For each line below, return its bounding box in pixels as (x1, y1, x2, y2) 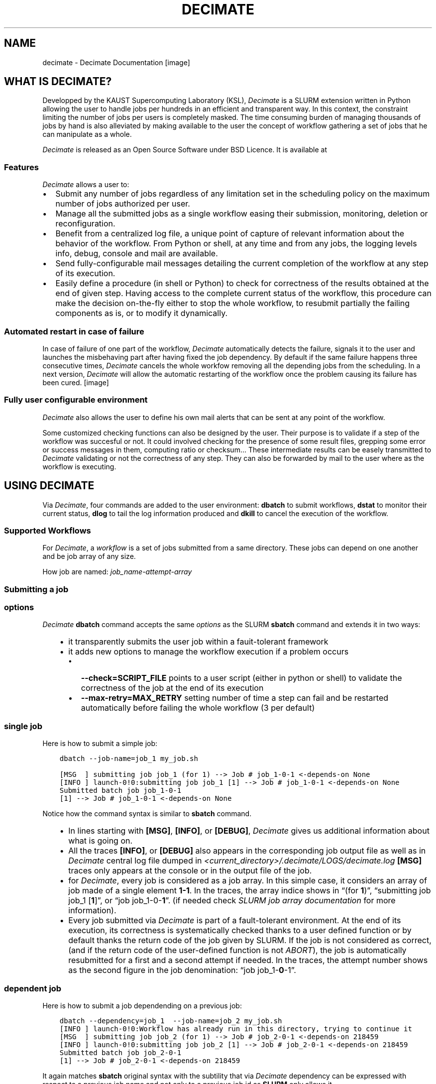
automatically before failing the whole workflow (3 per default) (81, 703, 315, 713)
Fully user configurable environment (4, 395, 148, 405)
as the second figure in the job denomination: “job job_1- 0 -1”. (68, 965, 296, 976)
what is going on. (68, 836, 133, 846)
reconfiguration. (55, 218, 115, 229)
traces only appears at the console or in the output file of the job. (68, 866, 312, 876)
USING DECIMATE (4, 479, 95, 492)
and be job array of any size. (42, 552, 136, 561)
